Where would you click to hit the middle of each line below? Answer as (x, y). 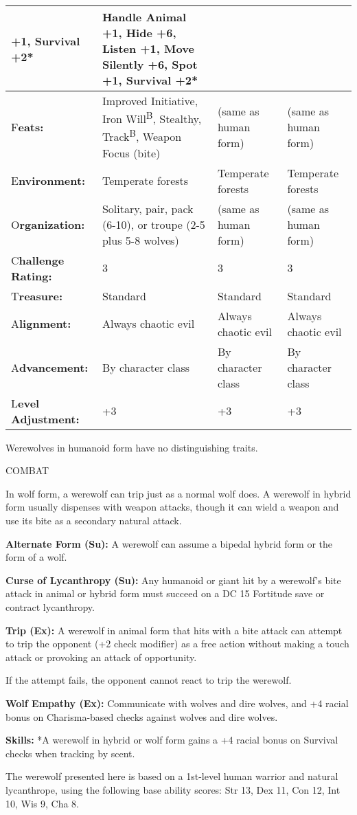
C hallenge (38, 260)
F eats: (27, 126)
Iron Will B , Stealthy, (152, 118)
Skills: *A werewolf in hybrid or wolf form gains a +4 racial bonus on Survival (172, 740)
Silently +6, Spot (150, 64)
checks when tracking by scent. (70, 753)
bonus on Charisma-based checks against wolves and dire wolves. (142, 716)
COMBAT (27, 470)
